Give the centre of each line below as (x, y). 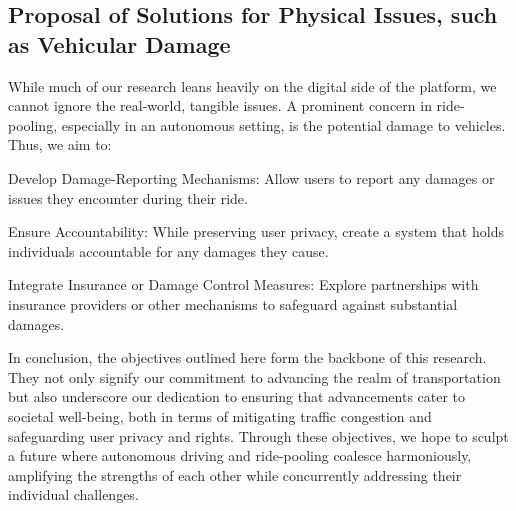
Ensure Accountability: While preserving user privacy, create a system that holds (256, 231)
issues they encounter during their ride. (128, 197)
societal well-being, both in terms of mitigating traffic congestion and (220, 415)
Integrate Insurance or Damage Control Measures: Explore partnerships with (243, 284)
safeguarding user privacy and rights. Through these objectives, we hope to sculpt (258, 435)
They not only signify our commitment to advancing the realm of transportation (254, 376)
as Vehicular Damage (119, 43)
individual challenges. (73, 494)
